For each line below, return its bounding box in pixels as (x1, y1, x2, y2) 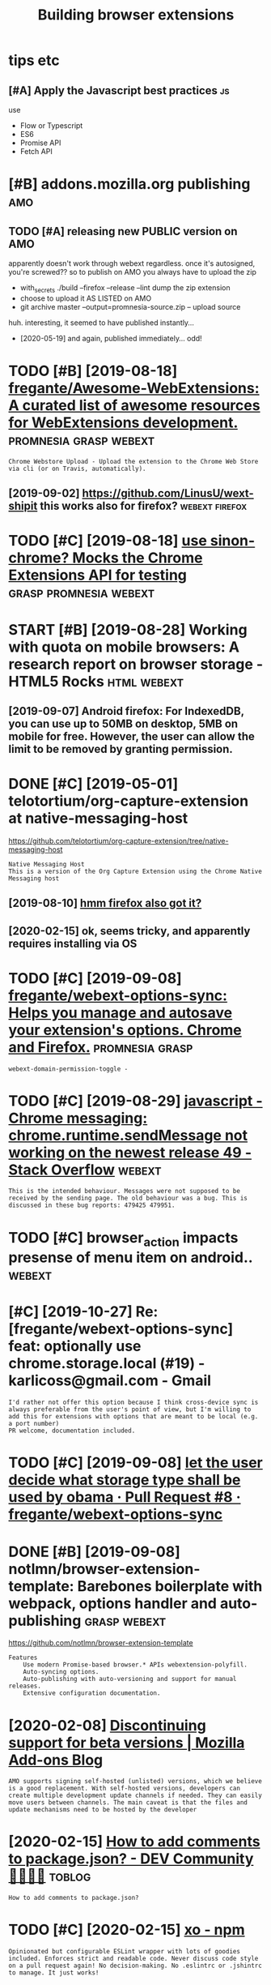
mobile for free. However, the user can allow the (8, 729, 255, 743)
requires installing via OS (8, 936, 138, 950)
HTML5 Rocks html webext (8, 672, 184, 691)
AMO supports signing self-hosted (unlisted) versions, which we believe (8, 1778, 263, 1786)
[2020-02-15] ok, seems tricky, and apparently (8, 924, 251, 938)
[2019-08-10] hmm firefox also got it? (8, 896, 202, 910)
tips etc (8, 51, 60, 70)
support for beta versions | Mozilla (8, 1733, 245, 1752)
